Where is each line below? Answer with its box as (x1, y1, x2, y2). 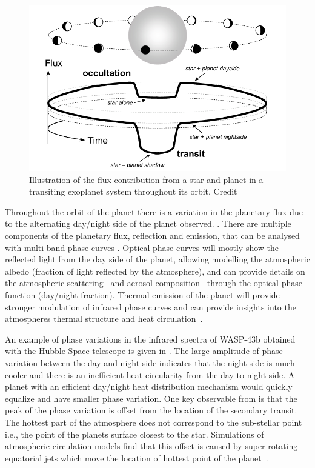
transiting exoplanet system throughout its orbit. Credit (29, 185, 237, 198)
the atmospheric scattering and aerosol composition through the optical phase (5, 276, 302, 289)
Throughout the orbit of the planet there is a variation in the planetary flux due (5, 205, 303, 218)
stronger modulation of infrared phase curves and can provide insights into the (5, 300, 296, 313)
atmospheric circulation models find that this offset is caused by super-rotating (5, 440, 298, 452)
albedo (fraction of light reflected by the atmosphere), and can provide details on (5, 264, 305, 277)
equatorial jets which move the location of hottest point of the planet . (5, 451, 268, 464)
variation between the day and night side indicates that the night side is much (5, 356, 295, 369)
